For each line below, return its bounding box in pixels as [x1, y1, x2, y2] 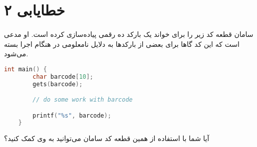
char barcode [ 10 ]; [32, 73, 94, 80]
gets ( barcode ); [32, 80, 83, 88]
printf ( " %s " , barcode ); [32, 112, 111, 119]
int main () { [4, 65, 47, 73]
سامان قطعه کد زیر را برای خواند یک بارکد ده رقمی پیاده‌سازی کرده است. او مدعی [4, 28, 254, 39]
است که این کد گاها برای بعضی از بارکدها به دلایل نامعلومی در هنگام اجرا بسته [4, 38, 240, 49]
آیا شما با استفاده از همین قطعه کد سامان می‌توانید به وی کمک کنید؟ [4, 133, 210, 144]
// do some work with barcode [32, 96, 133, 104]
